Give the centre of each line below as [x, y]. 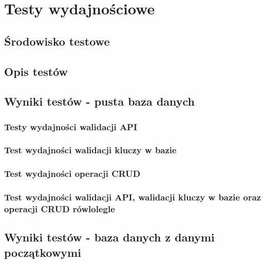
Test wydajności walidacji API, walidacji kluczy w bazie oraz [133, 197]
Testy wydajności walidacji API [71, 126]
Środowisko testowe [57, 41]
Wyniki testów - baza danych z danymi [109, 237]
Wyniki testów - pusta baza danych [100, 101]
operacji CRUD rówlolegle [60, 209]
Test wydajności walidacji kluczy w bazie [90, 150]
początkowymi [43, 252]
